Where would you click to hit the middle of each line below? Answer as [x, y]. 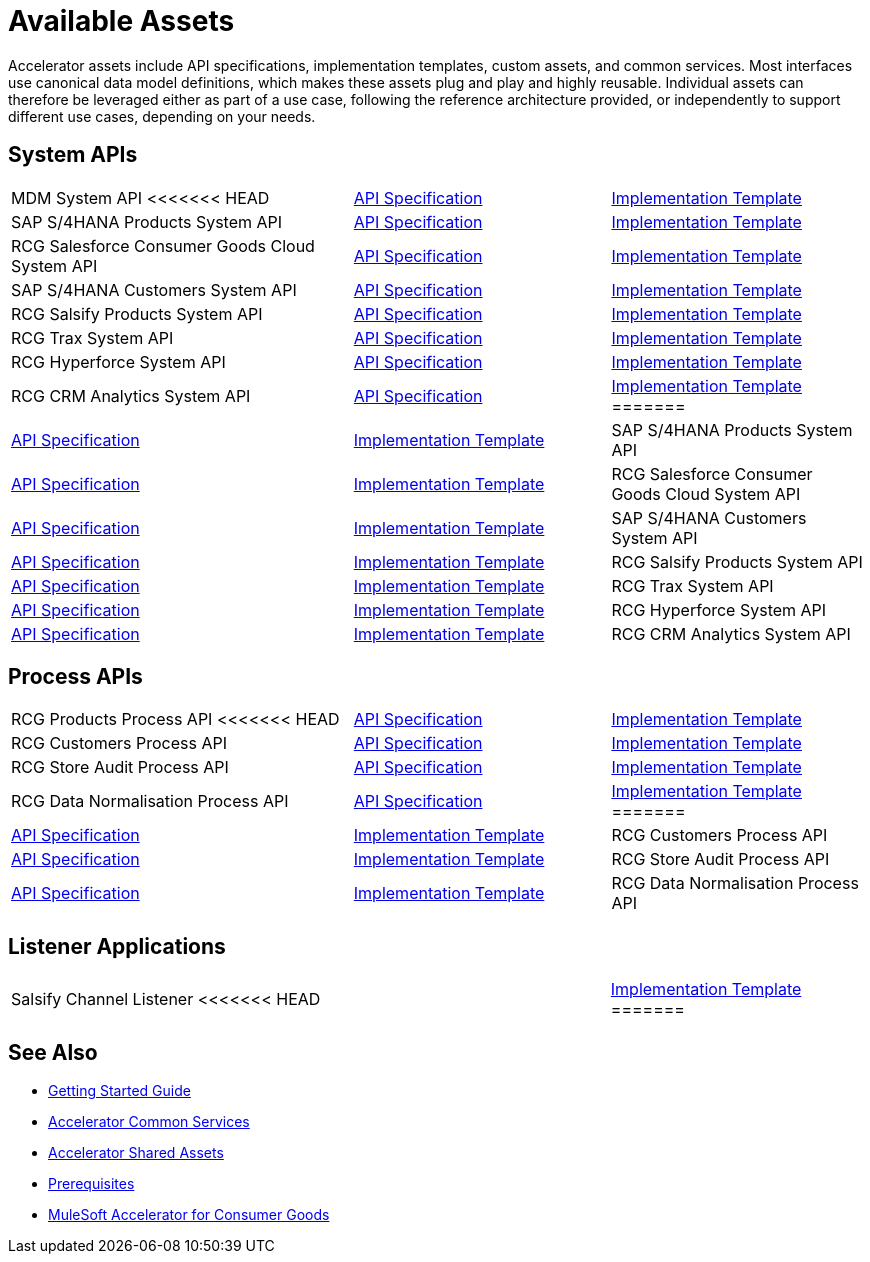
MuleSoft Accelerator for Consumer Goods [189, 1215]
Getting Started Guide [119, 1091]
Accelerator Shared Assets [136, 1153]
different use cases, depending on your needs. [162, 116]
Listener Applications [117, 946]
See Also [53, 1052]
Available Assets [121, 21]
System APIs [73, 155]
